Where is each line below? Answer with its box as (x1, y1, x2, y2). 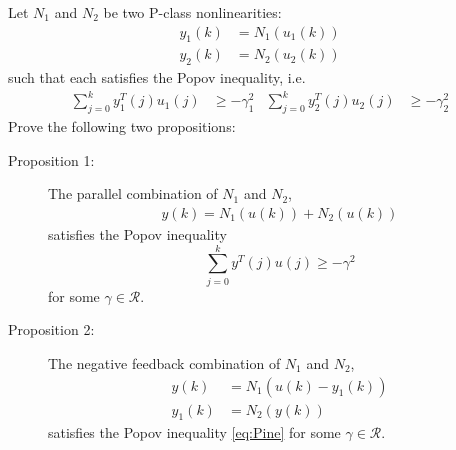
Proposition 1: (8, 149, 95, 170)
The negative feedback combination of (48, 352, 281, 373)
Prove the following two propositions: (8, 116, 236, 137)
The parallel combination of (48, 183, 218, 204)
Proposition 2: (8, 319, 95, 340)
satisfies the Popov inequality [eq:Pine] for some (48, 422, 341, 443)
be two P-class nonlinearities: (103, 2, 282, 22)
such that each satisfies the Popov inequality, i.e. (8, 67, 306, 88)
